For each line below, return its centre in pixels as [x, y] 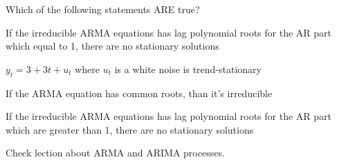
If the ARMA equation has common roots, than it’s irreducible [139, 93]
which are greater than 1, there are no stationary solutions [130, 129]
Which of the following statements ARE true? [103, 9]
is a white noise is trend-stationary [188, 69]
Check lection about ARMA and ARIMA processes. [115, 153]
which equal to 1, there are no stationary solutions [112, 46]
